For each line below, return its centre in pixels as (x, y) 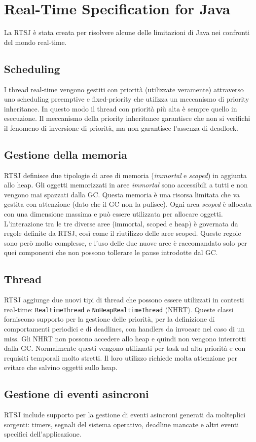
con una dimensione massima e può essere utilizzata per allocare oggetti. (113, 214)
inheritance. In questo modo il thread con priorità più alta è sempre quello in (121, 108)
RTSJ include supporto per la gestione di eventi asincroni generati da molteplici (125, 415)
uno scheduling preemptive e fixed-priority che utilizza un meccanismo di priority (127, 99)
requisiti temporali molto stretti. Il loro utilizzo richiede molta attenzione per (121, 357)
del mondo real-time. (35, 42)
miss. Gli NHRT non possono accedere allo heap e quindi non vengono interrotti (125, 338)
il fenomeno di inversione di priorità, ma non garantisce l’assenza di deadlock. (121, 128)
